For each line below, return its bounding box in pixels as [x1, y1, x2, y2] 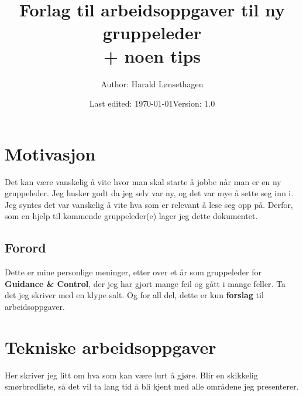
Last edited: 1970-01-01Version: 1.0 [89, 97, 215, 110]
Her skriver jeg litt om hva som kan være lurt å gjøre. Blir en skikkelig [5, 368, 258, 381]
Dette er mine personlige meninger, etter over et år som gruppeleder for [5, 266, 261, 278]
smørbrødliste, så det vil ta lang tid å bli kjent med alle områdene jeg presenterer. [5, 380, 299, 392]
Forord [5, 238, 46, 257]
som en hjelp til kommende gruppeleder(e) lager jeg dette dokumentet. [5, 210, 258, 222]
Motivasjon [5, 141, 96, 165]
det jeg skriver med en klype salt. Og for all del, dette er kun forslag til [5, 289, 264, 301]
